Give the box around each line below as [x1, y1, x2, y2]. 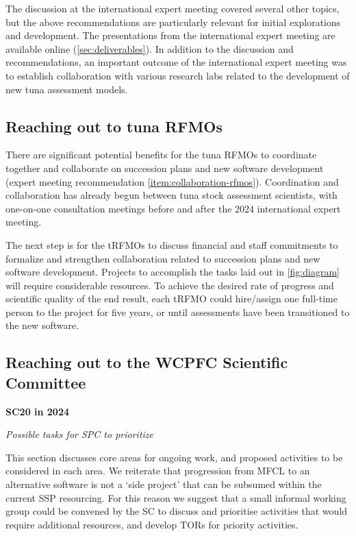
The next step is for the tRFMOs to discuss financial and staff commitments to [5, 237, 338, 252]
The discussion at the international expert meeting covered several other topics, [5, 1, 340, 15]
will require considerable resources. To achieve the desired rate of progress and [5, 278, 334, 292]
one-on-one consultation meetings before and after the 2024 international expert [5, 201, 341, 215]
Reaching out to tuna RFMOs [5, 115, 223, 136]
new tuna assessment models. [5, 82, 128, 96]
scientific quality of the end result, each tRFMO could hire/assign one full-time [5, 291, 338, 306]
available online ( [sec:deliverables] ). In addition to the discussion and [5, 41, 294, 56]
